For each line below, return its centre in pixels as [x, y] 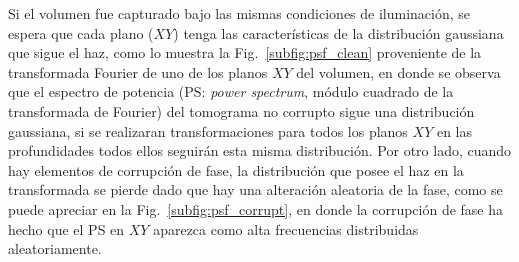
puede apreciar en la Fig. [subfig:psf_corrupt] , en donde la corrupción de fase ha [256, 208]
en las [454, 130]
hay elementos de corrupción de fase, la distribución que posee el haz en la [236, 169]
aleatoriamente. [55, 248]
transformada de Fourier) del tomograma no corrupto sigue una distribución [241, 110]
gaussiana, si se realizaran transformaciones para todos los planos [208, 130]
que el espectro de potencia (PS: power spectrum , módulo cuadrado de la [231, 91]
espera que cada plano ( [81, 32]
